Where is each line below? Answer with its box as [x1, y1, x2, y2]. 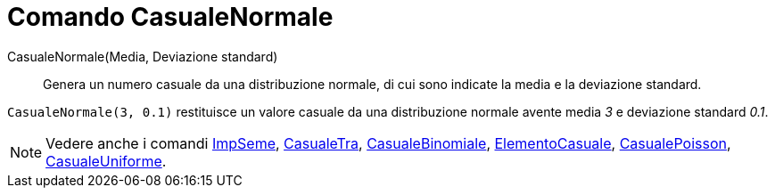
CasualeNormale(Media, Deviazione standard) [7, 48, 278, 64]
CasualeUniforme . [45, 151, 167, 170]
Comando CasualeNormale [7, 2, 334, 32]
